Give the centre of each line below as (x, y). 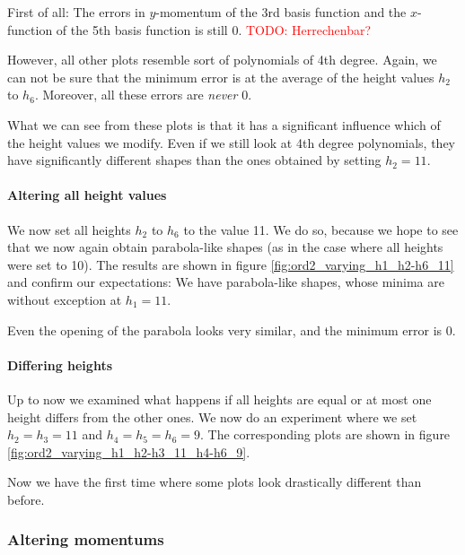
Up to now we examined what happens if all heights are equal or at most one (219, 399)
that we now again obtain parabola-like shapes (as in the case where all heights (225, 247)
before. (26, 499)
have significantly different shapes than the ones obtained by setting (194, 160)
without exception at (65, 299)
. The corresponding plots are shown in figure (325, 434)
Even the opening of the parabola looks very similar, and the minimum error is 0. (232, 330)
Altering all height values (87, 195)
